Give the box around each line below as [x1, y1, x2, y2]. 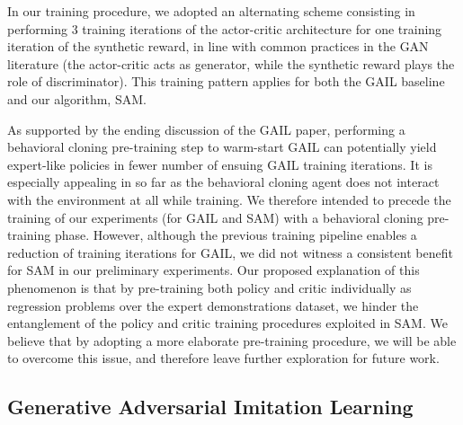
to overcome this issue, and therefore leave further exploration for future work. [7, 349, 440, 367]
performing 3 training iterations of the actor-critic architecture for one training [7, 19, 442, 38]
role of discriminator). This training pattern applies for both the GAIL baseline [7, 72, 445, 91]
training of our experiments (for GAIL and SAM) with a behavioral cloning [7, 208, 423, 226]
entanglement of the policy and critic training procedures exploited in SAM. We [7, 314, 448, 332]
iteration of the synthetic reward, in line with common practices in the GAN [7, 37, 429, 56]
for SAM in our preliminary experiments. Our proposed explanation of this [7, 261, 420, 279]
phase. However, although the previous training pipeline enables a [54, 226, 417, 244]
